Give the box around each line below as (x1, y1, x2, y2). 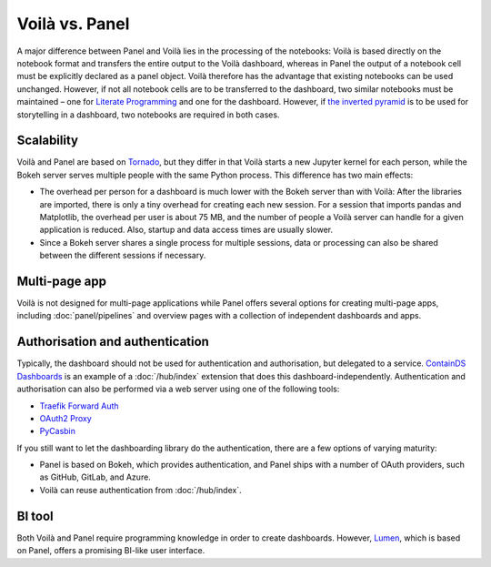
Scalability (16, 133, 79, 148)
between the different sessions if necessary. (39, 250, 206, 261)
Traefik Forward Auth (39, 400, 119, 411)
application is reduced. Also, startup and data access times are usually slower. (39, 224, 334, 236)
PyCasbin (39, 426, 76, 437)
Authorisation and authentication (16, 334, 209, 349)
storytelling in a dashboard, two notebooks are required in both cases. (16, 109, 280, 120)
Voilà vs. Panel (16, 14, 130, 34)
